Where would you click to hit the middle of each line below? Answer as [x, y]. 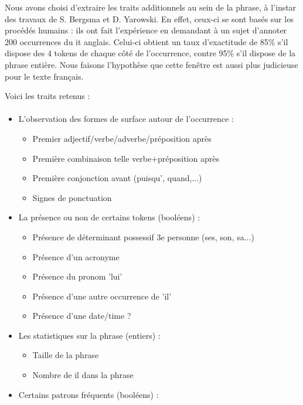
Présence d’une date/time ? [82, 316]
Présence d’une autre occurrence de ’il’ [102, 296]
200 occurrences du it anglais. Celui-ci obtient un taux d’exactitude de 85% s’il [147, 41]
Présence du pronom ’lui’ [77, 276]
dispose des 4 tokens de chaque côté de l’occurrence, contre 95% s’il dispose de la [150, 53]
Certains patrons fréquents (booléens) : [88, 394]
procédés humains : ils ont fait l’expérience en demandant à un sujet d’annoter [146, 30]
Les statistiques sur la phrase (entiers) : [89, 335]
